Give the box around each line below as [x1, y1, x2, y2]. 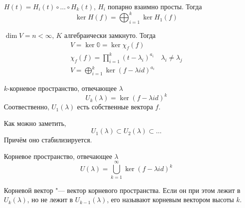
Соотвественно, [4, 102, 50, 112]
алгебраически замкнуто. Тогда [64, 30, 156, 40]
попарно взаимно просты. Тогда [107, 1, 202, 11]
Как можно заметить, [4, 118, 66, 128]
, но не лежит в [27, 194, 73, 205]
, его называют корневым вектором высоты [106, 194, 234, 205]
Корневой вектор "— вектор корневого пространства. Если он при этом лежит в [4, 185, 241, 195]
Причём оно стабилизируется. [4, 135, 92, 145]
